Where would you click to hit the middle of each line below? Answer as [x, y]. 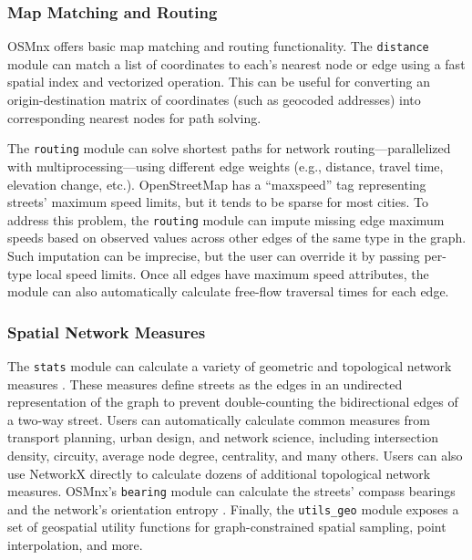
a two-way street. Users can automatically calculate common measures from [219, 419]
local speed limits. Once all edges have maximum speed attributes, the [232, 273]
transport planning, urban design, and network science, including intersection [223, 437]
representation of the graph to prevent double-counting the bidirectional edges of [233, 402]
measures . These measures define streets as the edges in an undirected [205, 384]
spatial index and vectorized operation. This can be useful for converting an [219, 82]
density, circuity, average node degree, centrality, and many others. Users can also [235, 455]
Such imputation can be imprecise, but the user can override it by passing [214, 255]
